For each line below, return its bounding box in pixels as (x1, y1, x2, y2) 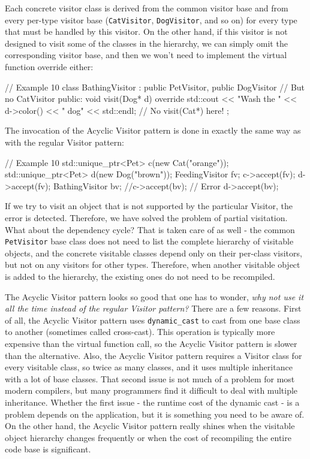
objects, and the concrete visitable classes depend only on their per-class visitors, (5, 246, 302, 259)
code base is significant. (5, 443, 91, 455)
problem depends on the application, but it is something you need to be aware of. (5, 407, 305, 420)
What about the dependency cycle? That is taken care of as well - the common (5, 223, 295, 235)
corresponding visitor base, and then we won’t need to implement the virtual (5, 49, 287, 61)
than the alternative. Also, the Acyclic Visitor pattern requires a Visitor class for (5, 349, 302, 361)
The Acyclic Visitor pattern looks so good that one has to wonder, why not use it (5, 290, 304, 303)
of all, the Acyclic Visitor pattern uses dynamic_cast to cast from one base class (5, 313, 300, 326)
